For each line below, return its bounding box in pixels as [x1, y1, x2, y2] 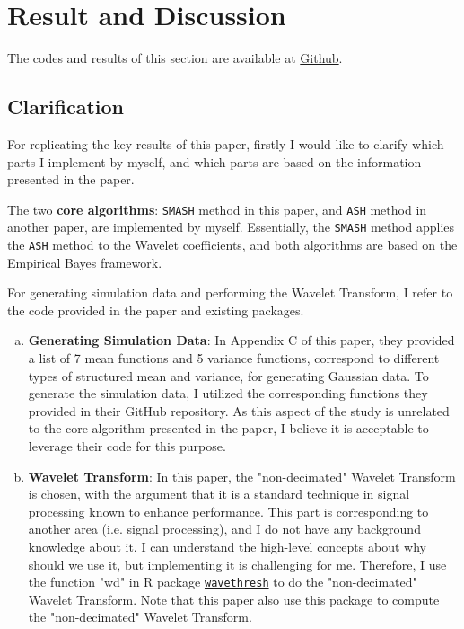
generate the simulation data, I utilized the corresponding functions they [28, 384, 428, 403]
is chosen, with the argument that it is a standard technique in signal [28, 484, 410, 503]
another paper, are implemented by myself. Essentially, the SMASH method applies [7, 217, 455, 236]
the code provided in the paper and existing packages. [7, 300, 304, 319]
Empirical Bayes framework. [7, 252, 162, 271]
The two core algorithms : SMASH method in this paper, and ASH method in [7, 199, 427, 218]
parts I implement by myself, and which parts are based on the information [7, 152, 422, 171]
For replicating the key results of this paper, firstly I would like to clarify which [7, 134, 444, 153]
